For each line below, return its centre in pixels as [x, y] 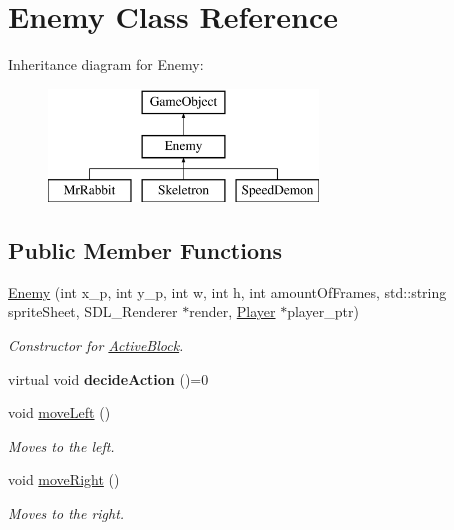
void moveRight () [64, 479]
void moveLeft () [59, 412]
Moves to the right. [66, 513]
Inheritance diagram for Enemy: [106, 64]
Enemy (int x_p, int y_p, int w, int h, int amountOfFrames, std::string [227, 291]
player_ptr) [323, 311]
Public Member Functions [145, 250]
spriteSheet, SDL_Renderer [93, 311]
